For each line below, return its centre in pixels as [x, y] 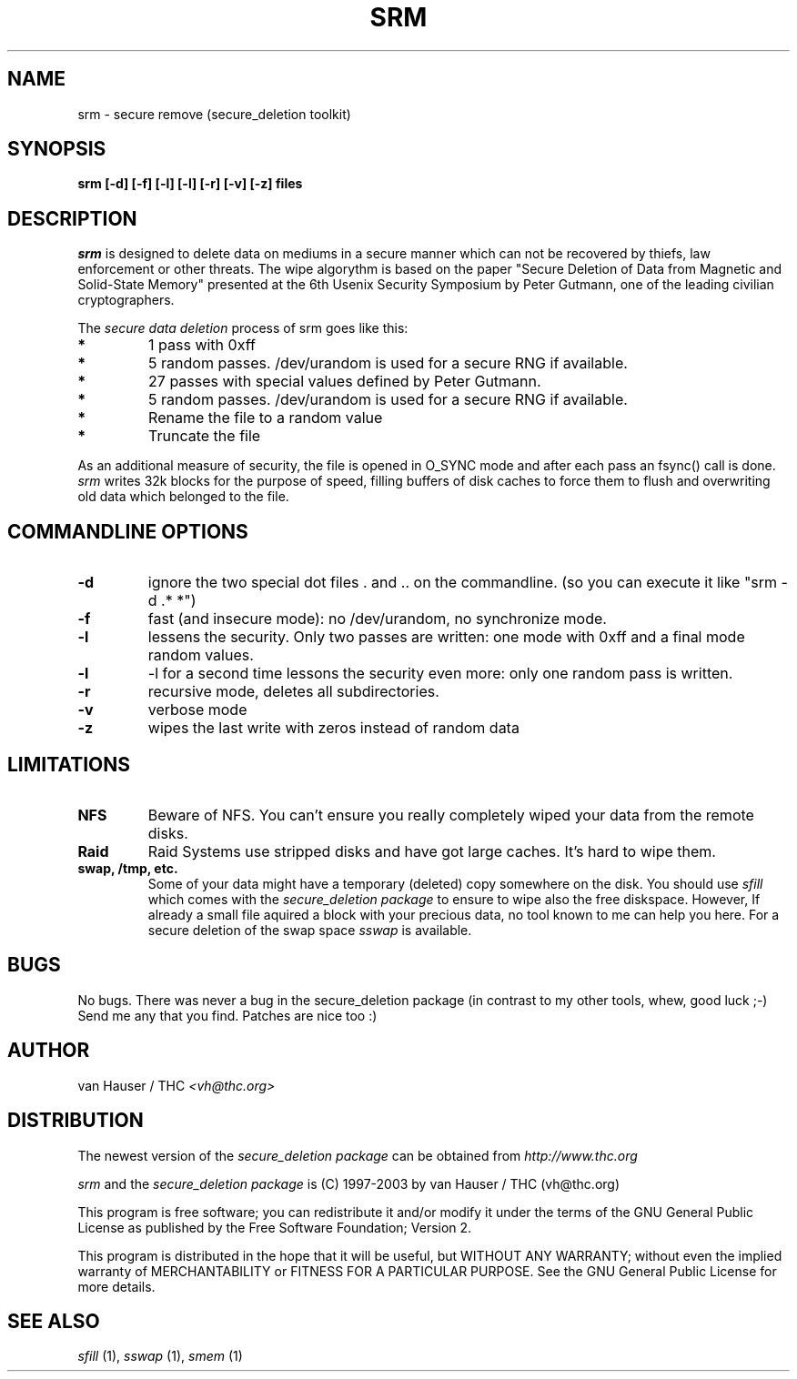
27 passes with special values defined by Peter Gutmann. [345, 382]
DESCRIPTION [72, 218]
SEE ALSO [54, 1321]
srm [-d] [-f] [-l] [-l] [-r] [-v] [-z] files [190, 184]
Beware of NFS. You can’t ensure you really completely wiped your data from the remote [451, 815]
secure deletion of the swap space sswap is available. [310, 930]
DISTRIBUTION [76, 1121]
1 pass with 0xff [202, 345]
